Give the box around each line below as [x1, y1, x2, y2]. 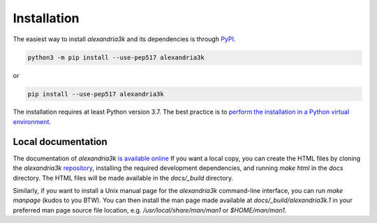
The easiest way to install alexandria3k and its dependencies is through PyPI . [13, 35, 236, 43]
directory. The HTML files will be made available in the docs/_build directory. [13, 174, 234, 182]
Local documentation [13, 136, 108, 148]
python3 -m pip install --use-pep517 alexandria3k [27, 53, 205, 61]
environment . [13, 117, 52, 125]
